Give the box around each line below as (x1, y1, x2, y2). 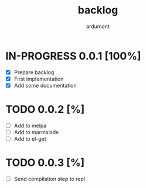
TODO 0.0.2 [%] (5, 103, 85, 116)
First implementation (13, 75, 64, 82)
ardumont (86, 23, 110, 30)
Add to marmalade (13, 128, 59, 135)
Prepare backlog (13, 68, 55, 76)
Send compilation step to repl (13, 175, 86, 182)
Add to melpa (13, 122, 47, 129)
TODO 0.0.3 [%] (5, 156, 85, 169)
